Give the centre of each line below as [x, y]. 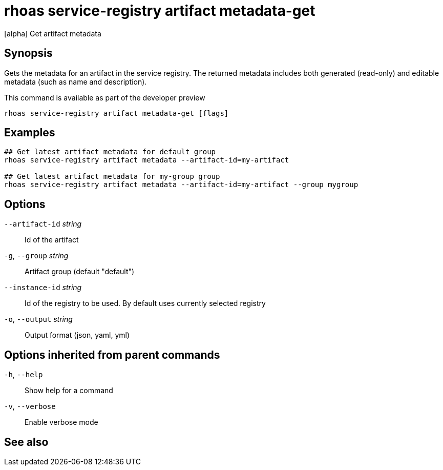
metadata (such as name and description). [76, 81]
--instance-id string [43, 288]
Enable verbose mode [61, 422]
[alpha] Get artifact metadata [53, 33]
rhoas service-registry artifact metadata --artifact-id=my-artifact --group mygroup [181, 185]
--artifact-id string [43, 224]
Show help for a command [69, 391]
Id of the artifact [52, 240]
